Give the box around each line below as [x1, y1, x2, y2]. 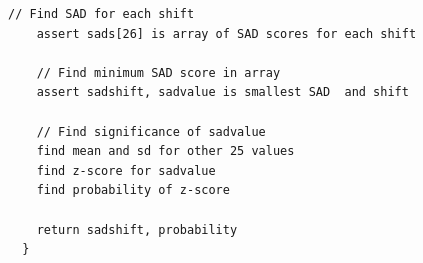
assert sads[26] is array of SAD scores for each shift [36, 26, 417, 41]
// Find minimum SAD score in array [36, 65, 281, 80]
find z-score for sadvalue [36, 163, 216, 178]
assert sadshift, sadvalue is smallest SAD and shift [36, 85, 409, 100]
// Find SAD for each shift [8, 7, 195, 21]
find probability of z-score [36, 183, 230, 198]
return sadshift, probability [36, 222, 238, 237]
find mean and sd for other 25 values [36, 144, 295, 159]
